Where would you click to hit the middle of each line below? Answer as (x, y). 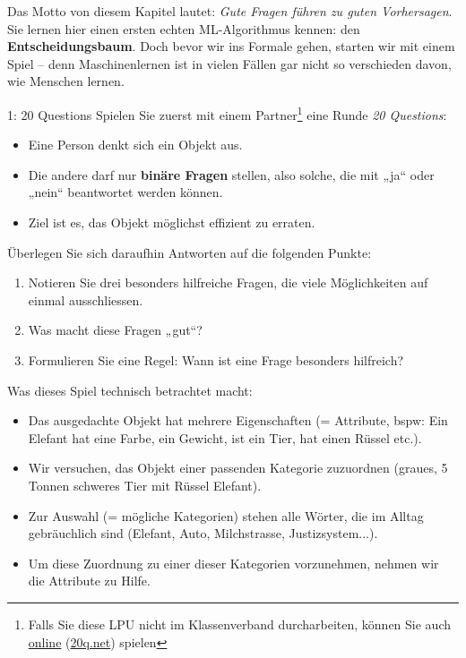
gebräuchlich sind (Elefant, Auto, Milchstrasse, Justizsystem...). (203, 533)
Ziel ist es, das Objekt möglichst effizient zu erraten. (172, 222)
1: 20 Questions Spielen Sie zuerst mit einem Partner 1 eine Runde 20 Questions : (227, 113)
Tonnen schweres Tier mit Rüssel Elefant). (145, 485)
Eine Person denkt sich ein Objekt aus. (135, 145)
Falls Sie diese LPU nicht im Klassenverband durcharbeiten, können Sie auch (239, 624)
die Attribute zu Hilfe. (89, 581)
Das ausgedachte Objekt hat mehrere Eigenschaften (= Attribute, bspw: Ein (238, 420)
